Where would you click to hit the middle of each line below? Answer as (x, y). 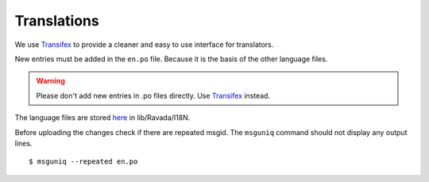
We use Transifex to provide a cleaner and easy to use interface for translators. (144, 45)
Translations (57, 21)
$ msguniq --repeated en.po (83, 162)
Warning (50, 81)
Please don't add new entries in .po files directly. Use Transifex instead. (153, 95)
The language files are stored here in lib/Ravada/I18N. (102, 118)
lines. (23, 143)
